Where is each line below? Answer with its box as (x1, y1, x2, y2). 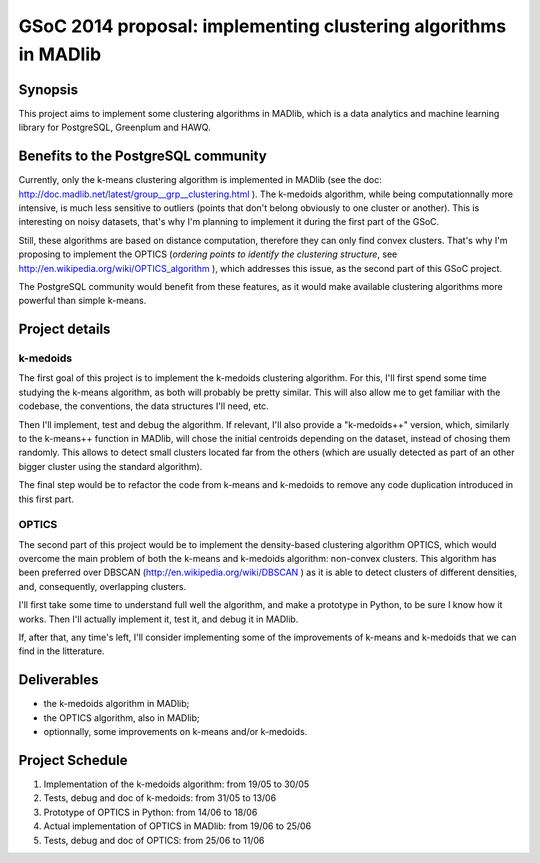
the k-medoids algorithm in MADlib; (43, 698, 190, 710)
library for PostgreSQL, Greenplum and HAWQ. (18, 121, 211, 134)
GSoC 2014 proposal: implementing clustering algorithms (18, 15, 507, 37)
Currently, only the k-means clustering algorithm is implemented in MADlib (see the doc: (18, 174, 382, 186)
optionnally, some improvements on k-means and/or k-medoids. (43, 726, 308, 738)
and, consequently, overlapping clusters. (18, 580, 187, 592)
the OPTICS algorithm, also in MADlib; (43, 711, 200, 724)
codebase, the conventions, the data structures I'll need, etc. (18, 400, 269, 412)
